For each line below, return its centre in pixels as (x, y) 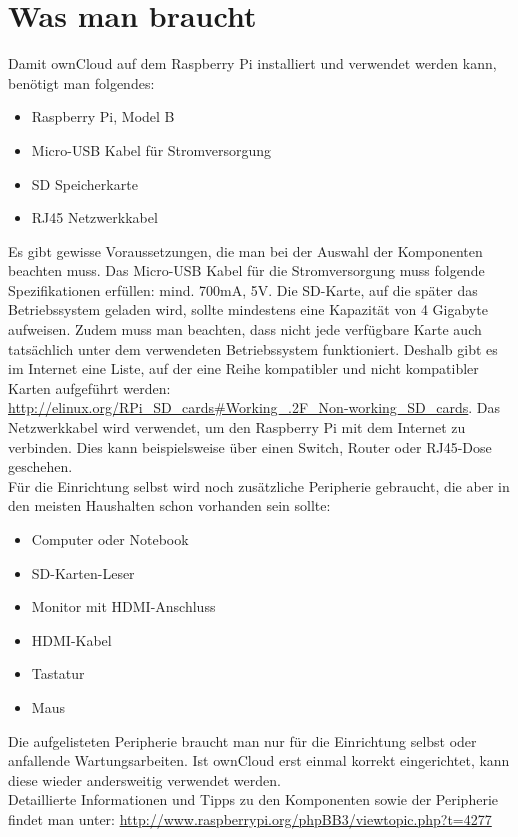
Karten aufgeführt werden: (89, 387)
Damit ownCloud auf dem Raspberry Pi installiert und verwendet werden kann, (252, 63)
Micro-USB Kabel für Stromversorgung (151, 149)
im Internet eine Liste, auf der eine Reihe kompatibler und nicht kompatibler (243, 368)
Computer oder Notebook (110, 539)
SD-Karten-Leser (83, 572)
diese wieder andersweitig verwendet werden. (144, 779)
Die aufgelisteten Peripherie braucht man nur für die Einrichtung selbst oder (242, 740)
